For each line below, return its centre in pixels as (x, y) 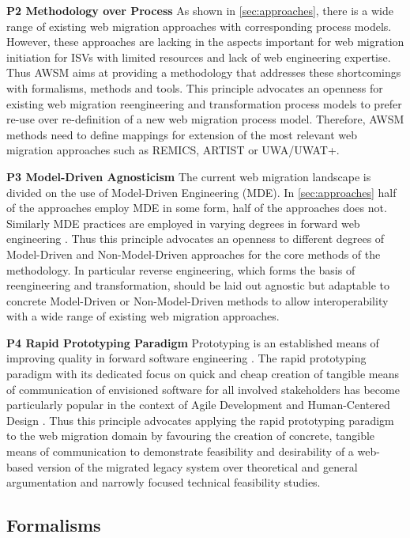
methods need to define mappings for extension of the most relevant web (182, 134)
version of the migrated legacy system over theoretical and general (197, 466)
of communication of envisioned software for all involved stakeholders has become (203, 389)
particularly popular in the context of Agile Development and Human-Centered (198, 405)
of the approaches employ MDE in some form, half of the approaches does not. (197, 208)
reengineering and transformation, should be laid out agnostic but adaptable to (198, 285)
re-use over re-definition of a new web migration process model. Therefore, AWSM (205, 119)
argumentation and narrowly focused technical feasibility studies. (164, 482)
